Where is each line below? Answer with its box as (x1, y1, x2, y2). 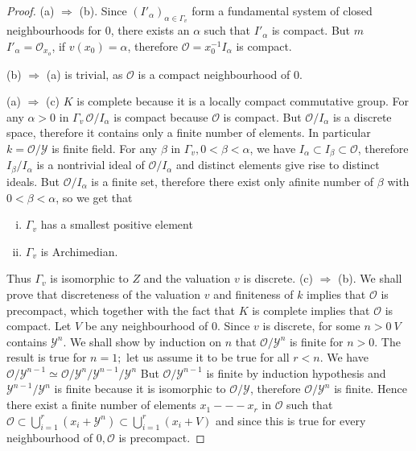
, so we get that (56, 188, 133, 205)
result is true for (6, 349, 87, 366)
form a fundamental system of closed (192, 2, 373, 19)
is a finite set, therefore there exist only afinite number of (91, 172, 374, 189)
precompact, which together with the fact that (6, 301, 235, 318)
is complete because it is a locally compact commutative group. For (76, 93, 409, 110)
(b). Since (79, 2, 127, 19)
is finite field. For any (51, 140, 158, 157)
